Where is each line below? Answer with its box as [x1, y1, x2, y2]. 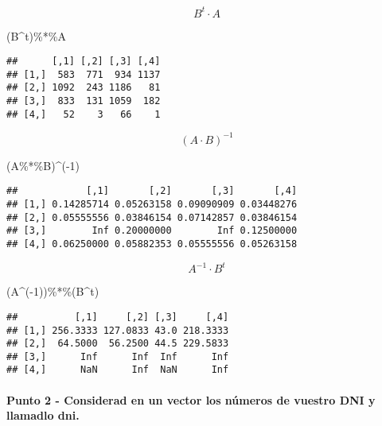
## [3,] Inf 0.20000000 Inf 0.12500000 [6, 225, 298, 237]
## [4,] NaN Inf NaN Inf [6, 364, 229, 376]
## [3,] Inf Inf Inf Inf [6, 350, 229, 362]
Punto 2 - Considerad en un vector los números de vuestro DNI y [6, 391, 376, 408]
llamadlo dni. [6, 407, 80, 424]
